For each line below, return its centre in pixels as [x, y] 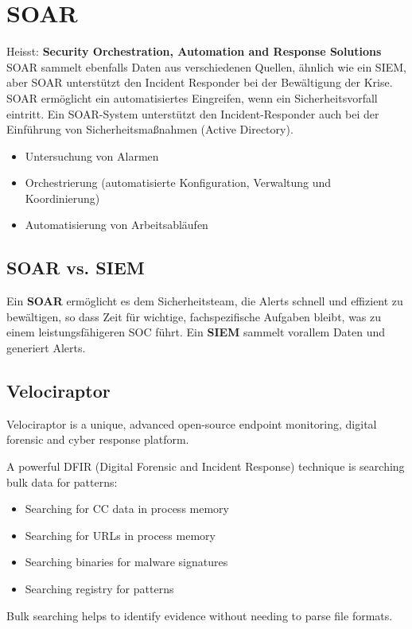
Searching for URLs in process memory [120, 535]
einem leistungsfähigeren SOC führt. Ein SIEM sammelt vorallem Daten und [196, 332]
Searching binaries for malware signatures [126, 562]
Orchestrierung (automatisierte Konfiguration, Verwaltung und [178, 182]
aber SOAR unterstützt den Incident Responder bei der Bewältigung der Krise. [200, 82]
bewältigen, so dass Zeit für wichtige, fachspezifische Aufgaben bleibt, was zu [194, 316]
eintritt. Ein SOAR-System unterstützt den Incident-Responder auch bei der [193, 113]
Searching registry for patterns [99, 588]
